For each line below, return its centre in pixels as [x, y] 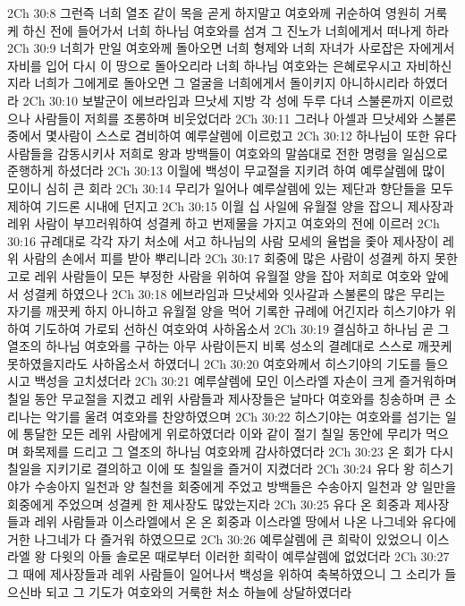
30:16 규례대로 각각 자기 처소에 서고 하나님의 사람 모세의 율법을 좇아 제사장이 [223, 240]
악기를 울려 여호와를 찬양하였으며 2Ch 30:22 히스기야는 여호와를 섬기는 [244, 416]
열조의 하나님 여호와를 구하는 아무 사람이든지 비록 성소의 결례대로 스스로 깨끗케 [230, 346]
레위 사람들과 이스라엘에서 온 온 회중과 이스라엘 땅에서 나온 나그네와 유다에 [245, 521]
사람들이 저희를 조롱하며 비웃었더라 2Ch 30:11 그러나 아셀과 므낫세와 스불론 [245, 118]
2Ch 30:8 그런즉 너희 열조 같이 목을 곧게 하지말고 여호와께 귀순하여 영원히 [214, 13]
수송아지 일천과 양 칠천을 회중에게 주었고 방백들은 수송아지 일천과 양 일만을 [245, 487]
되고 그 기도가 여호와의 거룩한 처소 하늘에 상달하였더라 [199, 591]
